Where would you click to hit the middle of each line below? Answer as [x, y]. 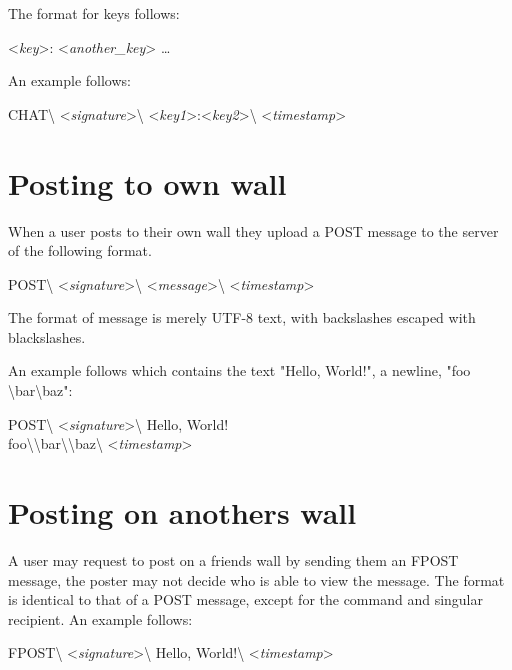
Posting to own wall [147, 182]
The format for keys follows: [94, 13]
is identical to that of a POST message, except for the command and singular [246, 599]
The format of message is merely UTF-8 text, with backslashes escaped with [242, 317]
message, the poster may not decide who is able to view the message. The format [256, 579]
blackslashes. [47, 336]
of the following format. [80, 250]
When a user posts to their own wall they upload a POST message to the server [253, 230]
